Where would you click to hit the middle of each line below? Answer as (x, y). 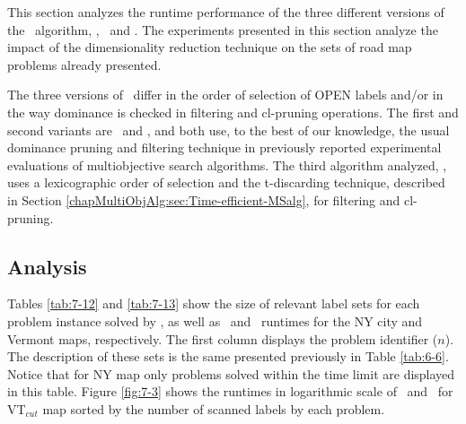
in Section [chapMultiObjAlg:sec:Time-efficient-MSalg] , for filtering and (204, 199)
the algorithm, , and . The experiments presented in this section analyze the (223, 29)
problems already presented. (84, 64)
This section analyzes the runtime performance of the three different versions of (226, 12)
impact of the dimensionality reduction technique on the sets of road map (210, 47)
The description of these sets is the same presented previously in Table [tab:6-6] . (228, 356)
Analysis (47, 266)
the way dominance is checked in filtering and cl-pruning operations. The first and (233, 112)
